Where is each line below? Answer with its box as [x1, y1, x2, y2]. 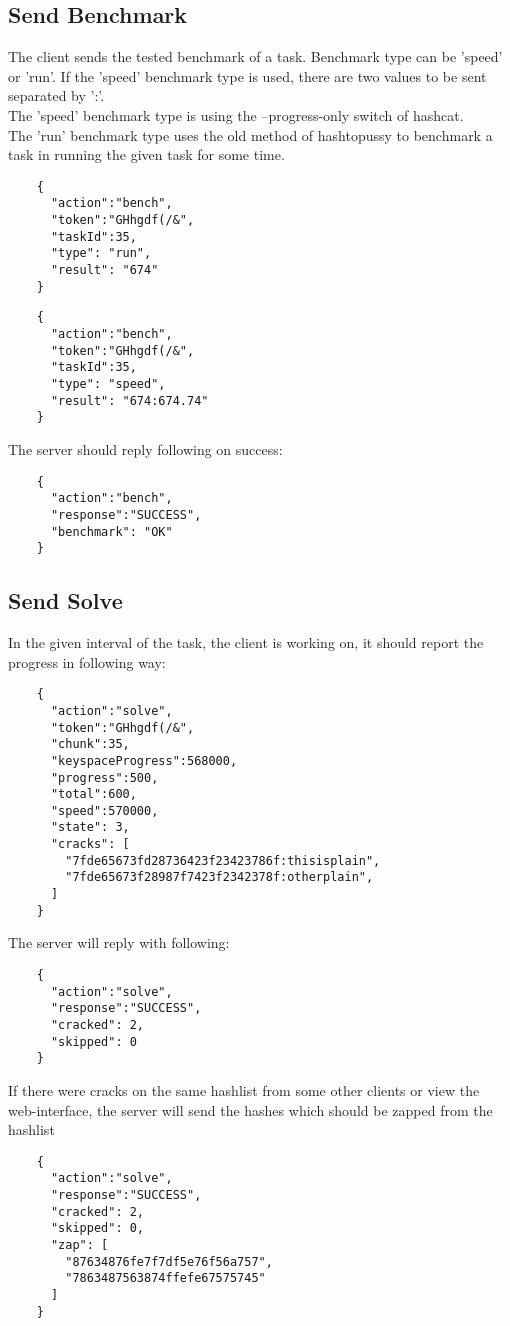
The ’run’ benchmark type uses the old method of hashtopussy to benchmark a [8, 124, 493, 145]
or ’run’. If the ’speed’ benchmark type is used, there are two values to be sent [8, 65, 487, 86]
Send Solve [8, 585, 123, 616]
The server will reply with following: [8, 932, 230, 953]
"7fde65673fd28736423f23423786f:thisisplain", [65, 853, 381, 868]
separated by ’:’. [8, 85, 105, 106]
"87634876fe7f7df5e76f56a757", [65, 1254, 273, 1269]
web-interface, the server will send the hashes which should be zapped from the [8, 1099, 493, 1120]
